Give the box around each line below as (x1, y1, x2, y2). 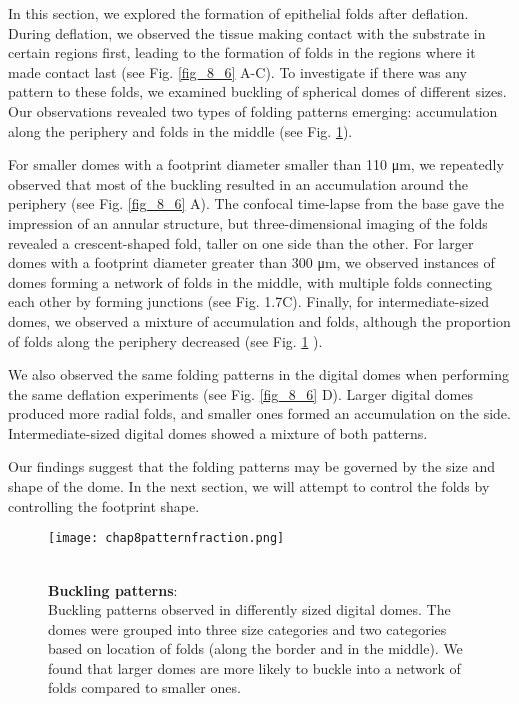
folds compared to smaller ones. (48, 677, 241, 698)
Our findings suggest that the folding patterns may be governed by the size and (8, 456, 496, 477)
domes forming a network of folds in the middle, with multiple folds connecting (8, 271, 493, 292)
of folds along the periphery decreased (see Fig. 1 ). (8, 330, 323, 351)
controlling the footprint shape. (8, 495, 200, 516)
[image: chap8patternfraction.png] (48, 531, 285, 546)
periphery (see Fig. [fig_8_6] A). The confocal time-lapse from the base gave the (8, 193, 504, 214)
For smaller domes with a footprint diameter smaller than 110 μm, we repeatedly (8, 154, 504, 175)
